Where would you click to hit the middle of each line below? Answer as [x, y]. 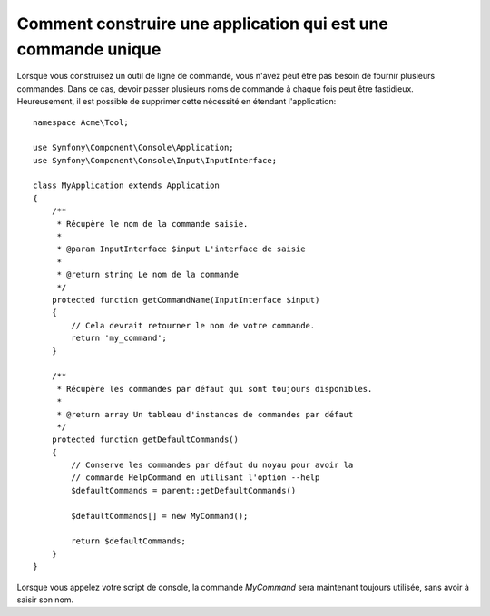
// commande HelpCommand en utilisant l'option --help [196, 478]
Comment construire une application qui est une [203, 24]
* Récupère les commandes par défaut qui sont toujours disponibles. [215, 389]
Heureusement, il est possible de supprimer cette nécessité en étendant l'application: [176, 102]
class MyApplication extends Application [126, 186]
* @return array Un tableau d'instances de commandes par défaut [205, 414]
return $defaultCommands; [128, 541]
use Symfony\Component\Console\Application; [134, 148]
